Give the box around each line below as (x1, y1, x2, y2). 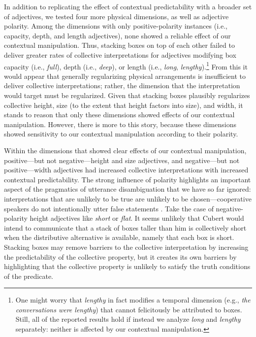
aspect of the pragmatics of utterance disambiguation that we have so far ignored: (4, 184, 251, 194)
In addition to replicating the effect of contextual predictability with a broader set (4, 1, 252, 11)
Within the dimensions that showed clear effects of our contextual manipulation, (4, 145, 247, 155)
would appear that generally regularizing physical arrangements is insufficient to (4, 70, 246, 81)
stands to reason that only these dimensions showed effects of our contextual (4, 109, 235, 120)
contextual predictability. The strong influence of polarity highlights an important (4, 174, 251, 184)
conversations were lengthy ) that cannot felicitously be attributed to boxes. (15, 304, 242, 314)
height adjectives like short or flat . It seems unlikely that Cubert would (30, 213, 244, 223)
